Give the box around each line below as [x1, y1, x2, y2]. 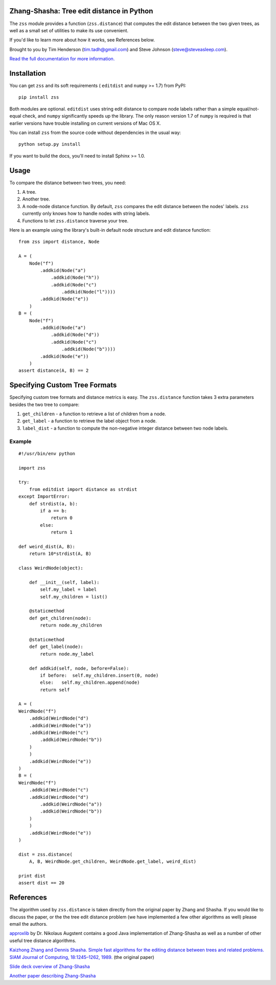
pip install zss [18, 95, 59, 100]
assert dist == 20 [18, 880, 65, 886]
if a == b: [40, 508, 67, 513]
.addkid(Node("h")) [51, 275, 100, 281]
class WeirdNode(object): [18, 565, 84, 571]
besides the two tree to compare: [9, 401, 79, 408]
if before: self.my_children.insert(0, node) [40, 673, 159, 678]
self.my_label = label [40, 587, 97, 593]
